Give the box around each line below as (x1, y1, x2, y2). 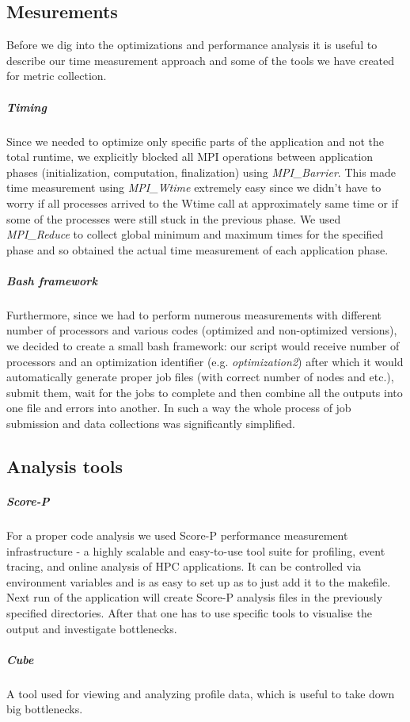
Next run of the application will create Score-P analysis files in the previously (6, 589, 383, 605)
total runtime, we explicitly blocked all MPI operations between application (6, 148, 374, 165)
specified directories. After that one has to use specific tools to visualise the (6, 604, 372, 621)
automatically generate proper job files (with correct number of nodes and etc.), (6, 369, 394, 385)
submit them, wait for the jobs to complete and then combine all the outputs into (6, 384, 403, 400)
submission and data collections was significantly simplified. (6, 415, 295, 432)
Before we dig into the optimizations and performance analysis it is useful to (6, 36, 378, 53)
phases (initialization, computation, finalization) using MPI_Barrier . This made (6, 163, 397, 180)
